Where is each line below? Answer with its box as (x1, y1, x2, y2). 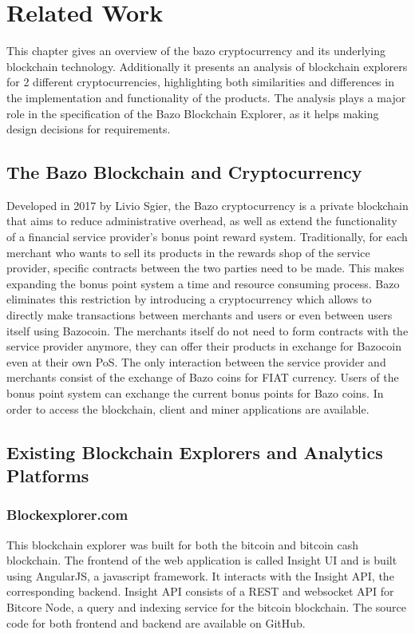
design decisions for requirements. (6, 121, 171, 137)
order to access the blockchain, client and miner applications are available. (6, 400, 370, 417)
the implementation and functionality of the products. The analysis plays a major (6, 89, 406, 105)
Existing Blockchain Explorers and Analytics (6, 439, 383, 464)
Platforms (6, 462, 89, 487)
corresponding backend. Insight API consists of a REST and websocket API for (6, 583, 394, 600)
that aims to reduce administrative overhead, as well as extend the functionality (6, 212, 397, 229)
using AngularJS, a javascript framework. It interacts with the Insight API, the (6, 567, 394, 584)
